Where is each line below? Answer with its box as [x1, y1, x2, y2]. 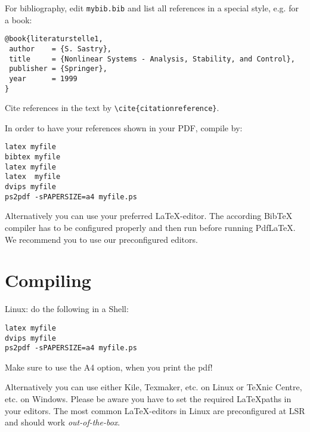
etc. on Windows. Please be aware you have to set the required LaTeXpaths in [5, 393, 292, 405]
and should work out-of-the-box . [5, 416, 120, 428]
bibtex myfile [5, 153, 61, 162]
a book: [5, 13, 32, 26]
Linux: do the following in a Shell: [5, 303, 129, 315]
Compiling [5, 268, 91, 292]
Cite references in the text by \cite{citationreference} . [5, 101, 219, 114]
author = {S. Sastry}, [9, 44, 111, 53]
